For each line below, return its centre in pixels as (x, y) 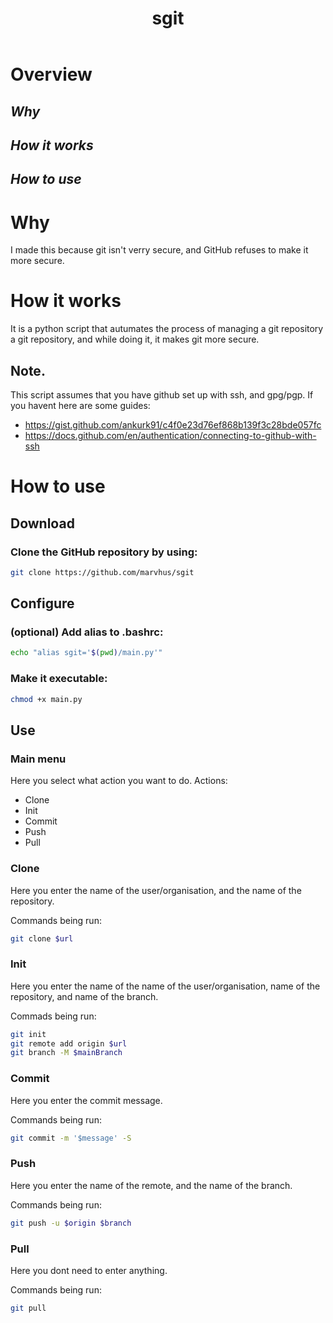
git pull (28, 1308)
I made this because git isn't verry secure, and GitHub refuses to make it (159, 250)
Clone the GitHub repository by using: (104, 552)
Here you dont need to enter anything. (89, 1270)
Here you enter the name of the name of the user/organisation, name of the (165, 986)
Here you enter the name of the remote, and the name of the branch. (151, 1185)
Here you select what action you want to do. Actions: (119, 781)
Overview (51, 74)
